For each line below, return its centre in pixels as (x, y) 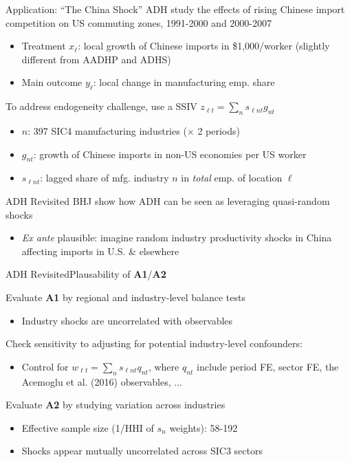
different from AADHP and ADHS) (96, 59)
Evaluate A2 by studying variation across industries (116, 405)
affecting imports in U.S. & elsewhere (100, 251)
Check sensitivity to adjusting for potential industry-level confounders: (154, 343)
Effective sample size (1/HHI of (88, 427)
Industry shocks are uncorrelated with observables (127, 320)
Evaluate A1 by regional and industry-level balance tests (125, 297)
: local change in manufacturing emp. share (184, 82)
